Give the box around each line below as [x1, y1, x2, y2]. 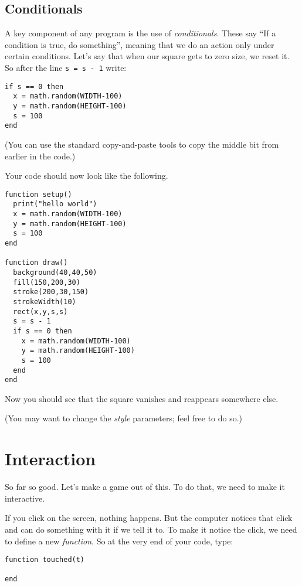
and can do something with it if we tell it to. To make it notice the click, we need [5, 523, 297, 535]
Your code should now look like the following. [5, 169, 168, 182]
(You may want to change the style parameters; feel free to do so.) [5, 412, 243, 424]
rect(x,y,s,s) [13, 307, 68, 316]
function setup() [5, 190, 72, 199]
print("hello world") [13, 200, 97, 209]
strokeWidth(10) [13, 297, 76, 306]
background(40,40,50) [13, 268, 97, 277]
